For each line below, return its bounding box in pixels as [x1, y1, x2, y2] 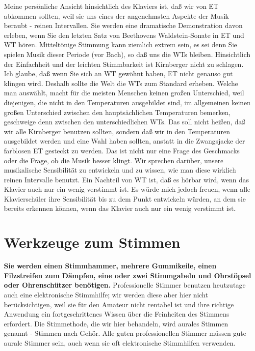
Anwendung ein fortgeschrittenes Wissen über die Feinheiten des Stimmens [4, 309, 229, 319]
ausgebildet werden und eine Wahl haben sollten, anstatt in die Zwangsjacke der [4, 136, 245, 146]
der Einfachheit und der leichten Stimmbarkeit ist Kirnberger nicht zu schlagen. [4, 58, 244, 69]
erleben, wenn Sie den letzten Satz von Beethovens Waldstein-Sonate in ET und [4, 29, 244, 40]
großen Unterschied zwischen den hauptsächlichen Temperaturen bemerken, [4, 107, 231, 117]
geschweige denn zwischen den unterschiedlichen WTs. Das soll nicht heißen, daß [4, 117, 246, 127]
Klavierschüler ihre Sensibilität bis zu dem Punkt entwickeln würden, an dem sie [4, 193, 246, 204]
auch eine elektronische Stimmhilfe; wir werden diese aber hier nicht [4, 289, 208, 299]
